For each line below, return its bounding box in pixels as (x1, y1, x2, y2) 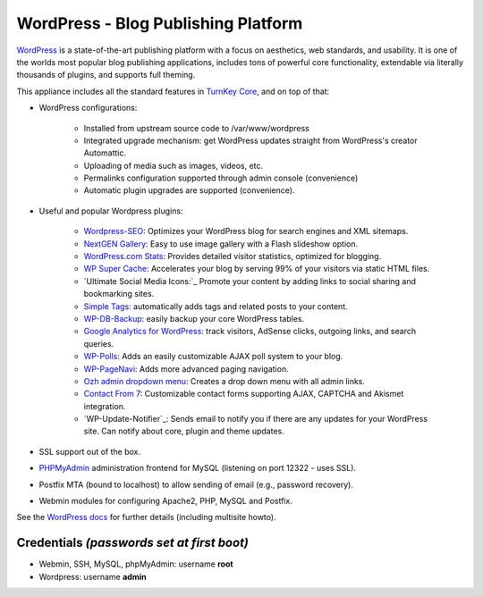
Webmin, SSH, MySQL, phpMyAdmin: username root (38, 559, 233, 569)
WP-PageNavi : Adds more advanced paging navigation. (83, 363, 290, 374)
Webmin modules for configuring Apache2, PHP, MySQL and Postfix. (38, 496, 292, 507)
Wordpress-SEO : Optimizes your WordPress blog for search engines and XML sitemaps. (83, 226, 409, 237)
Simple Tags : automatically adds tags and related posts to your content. (83, 300, 348, 312)
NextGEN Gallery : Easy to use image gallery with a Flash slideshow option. (83, 238, 359, 249)
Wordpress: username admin (38, 571, 147, 582)
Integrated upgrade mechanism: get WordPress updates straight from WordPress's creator (83, 135, 418, 146)
